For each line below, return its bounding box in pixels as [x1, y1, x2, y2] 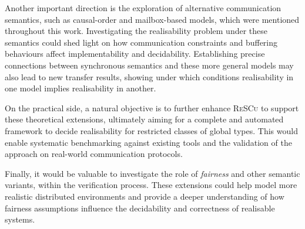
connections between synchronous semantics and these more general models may [5, 59, 294, 71]
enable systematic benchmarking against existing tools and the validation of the [5, 136, 292, 148]
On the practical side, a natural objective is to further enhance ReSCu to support [5, 101, 299, 114]
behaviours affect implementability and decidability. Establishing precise [5, 47, 265, 60]
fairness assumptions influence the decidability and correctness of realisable [5, 201, 275, 214]
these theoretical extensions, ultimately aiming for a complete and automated [5, 113, 284, 125]
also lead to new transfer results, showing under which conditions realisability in [5, 70, 294, 83]
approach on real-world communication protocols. [5, 148, 183, 160]
